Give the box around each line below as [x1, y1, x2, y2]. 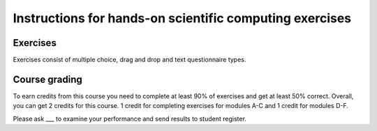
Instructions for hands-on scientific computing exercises [13, 10, 352, 26]
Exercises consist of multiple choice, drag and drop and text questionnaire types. [13, 56, 246, 64]
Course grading [13, 73, 83, 85]
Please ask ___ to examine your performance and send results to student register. [13, 114, 247, 123]
